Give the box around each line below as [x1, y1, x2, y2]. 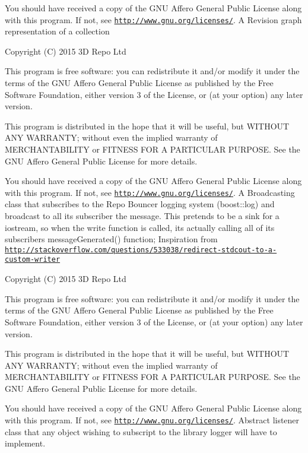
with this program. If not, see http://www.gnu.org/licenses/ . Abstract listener [5, 414, 300, 426]
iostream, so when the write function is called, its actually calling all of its [5, 221, 275, 233]
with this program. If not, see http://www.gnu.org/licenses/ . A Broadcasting [5, 186, 295, 198]
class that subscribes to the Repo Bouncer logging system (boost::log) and [5, 198, 275, 210]
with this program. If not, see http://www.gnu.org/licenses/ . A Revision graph [5, 13, 302, 26]
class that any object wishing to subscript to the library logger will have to [5, 425, 277, 438]
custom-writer [5, 255, 61, 264]
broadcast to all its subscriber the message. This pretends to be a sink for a [5, 210, 280, 222]
